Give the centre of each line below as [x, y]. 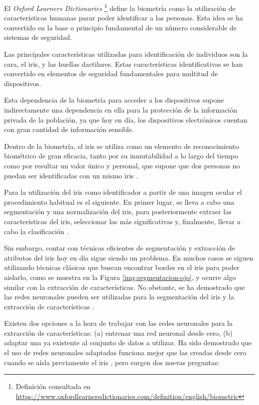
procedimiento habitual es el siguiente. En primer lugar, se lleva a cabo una [119, 202]
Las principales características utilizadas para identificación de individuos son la [126, 54]
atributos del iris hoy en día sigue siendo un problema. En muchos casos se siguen [129, 257]
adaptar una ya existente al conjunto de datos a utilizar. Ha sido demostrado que [128, 342]
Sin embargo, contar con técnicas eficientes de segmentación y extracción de [120, 248]
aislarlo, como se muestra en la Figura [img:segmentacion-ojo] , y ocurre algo [120, 277]
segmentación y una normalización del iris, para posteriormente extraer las [118, 211]
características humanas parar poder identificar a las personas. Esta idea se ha [124, 18]
